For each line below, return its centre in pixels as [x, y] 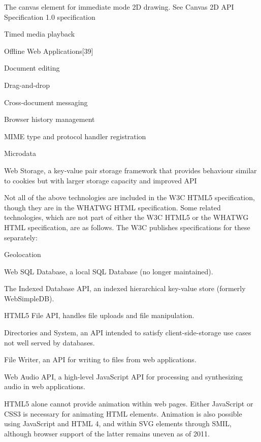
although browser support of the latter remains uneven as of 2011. [107, 433]
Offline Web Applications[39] [49, 51]
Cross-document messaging [46, 102]
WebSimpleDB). [29, 298]
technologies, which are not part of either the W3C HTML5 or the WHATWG [126, 217]
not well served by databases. [50, 342]
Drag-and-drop [27, 85]
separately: [21, 237]
